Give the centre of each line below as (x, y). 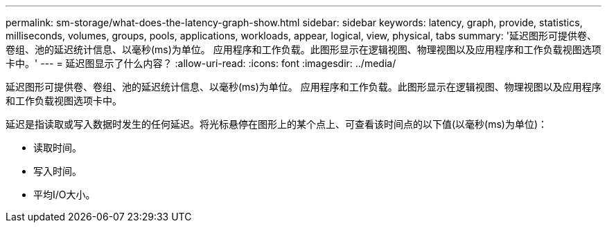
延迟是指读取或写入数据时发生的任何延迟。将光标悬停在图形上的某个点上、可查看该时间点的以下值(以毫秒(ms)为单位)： (277, 124)
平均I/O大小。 (64, 194)
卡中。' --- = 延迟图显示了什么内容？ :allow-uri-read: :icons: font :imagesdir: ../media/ (201, 63)
